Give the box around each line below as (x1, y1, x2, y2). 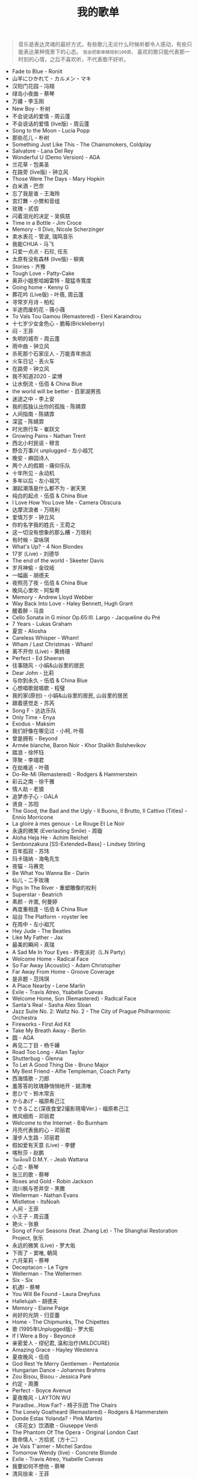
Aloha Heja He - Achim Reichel (11, 834, 88, 841)
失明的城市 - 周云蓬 (11, 335, 60, 343)
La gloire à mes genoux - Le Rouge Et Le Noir (11, 820, 125, 827)
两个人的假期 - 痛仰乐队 (11, 462, 71, 469)
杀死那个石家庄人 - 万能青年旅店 (11, 350, 92, 358)
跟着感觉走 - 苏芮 (11, 700, 55, 707)
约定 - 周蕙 (11, 1380, 39, 1388)
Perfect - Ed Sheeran (11, 655, 65, 662)
